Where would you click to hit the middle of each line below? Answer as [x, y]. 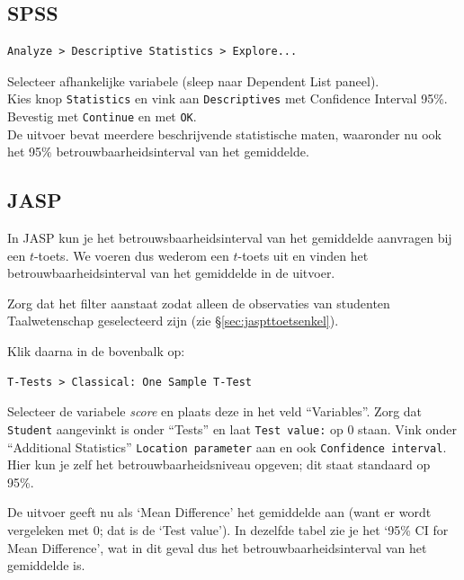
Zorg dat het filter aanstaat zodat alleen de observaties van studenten [199, 303]
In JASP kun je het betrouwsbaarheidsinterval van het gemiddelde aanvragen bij [230, 238]
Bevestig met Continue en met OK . [102, 116]
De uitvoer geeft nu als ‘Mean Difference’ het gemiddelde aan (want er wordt [219, 512]
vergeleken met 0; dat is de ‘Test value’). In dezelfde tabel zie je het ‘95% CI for [228, 529]
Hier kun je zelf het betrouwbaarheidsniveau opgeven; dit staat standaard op [219, 464]
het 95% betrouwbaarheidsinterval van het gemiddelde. [158, 152]
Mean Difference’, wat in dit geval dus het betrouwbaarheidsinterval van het [217, 547]
